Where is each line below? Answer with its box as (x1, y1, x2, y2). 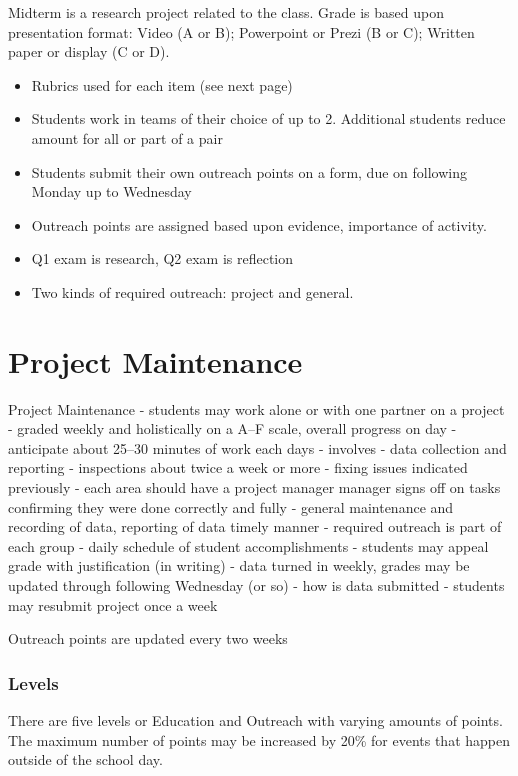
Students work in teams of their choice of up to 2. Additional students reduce (31, 108, 506, 129)
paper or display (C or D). (8, 41, 170, 62)
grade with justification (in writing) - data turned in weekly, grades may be (8, 555, 470, 576)
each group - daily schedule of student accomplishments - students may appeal (8, 535, 489, 556)
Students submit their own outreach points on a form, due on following (31, 161, 467, 182)
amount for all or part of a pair (31, 127, 223, 148)
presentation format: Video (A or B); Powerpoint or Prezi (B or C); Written (8, 21, 475, 42)
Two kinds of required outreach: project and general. (31, 281, 354, 302)
